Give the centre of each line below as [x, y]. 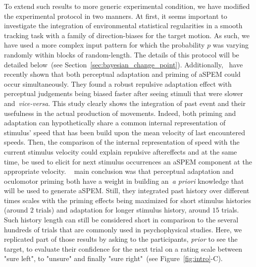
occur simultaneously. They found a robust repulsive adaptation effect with [118, 83]
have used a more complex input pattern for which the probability [104, 45]
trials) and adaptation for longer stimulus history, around [123, 210]
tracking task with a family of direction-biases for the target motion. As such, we [127, 35]
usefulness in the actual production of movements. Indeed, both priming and [120, 113]
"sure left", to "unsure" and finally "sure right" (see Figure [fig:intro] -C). [113, 258]
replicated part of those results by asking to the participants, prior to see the [121, 239]
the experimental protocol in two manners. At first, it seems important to [116, 16]
